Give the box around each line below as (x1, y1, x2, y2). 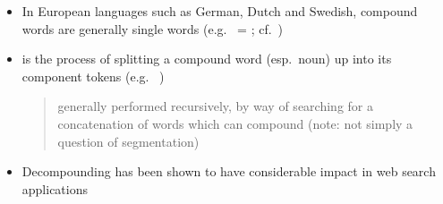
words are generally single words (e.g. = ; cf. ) (21, 19, 284, 38)
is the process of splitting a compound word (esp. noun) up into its (21, 49, 392, 68)
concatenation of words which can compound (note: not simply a (57, 114, 413, 132)
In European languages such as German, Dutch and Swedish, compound (21, 2, 418, 20)
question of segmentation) (57, 132, 200, 150)
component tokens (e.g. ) (21, 66, 165, 85)
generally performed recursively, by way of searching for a (57, 97, 373, 115)
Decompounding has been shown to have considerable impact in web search (21, 162, 436, 181)
